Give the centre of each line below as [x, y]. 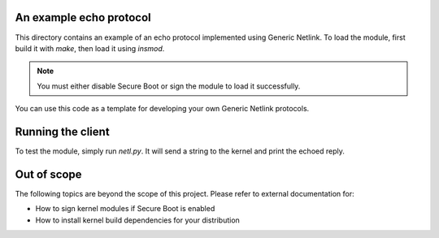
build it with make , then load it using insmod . [90, 48]
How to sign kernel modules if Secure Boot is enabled [125, 209]
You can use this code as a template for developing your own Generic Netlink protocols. [162, 109]
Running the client [62, 131]
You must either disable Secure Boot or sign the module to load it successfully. [169, 86]
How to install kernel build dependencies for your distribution [137, 220]
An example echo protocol [83, 17]
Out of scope [48, 174]
